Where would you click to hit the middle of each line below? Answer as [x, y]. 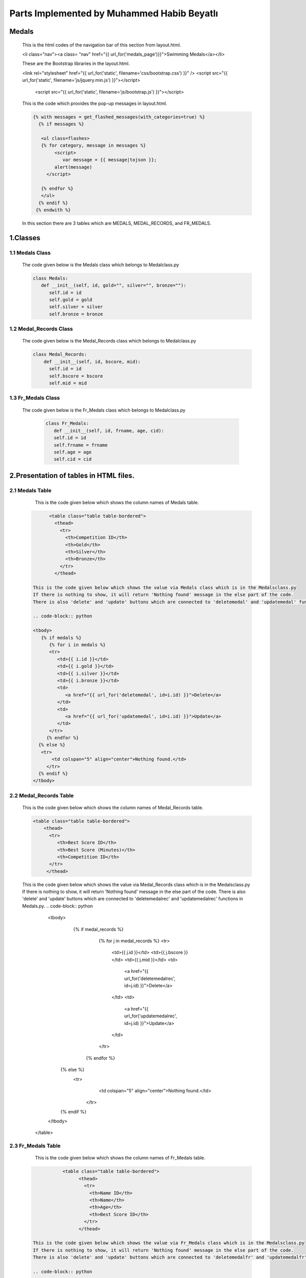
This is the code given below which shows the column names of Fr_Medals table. [120, 1158]
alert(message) [73, 167]
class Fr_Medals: [67, 424]
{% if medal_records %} [98, 929]
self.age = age [73, 452]
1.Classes [25, 238]
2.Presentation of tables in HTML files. [72, 475]
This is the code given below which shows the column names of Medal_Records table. [113, 807]
